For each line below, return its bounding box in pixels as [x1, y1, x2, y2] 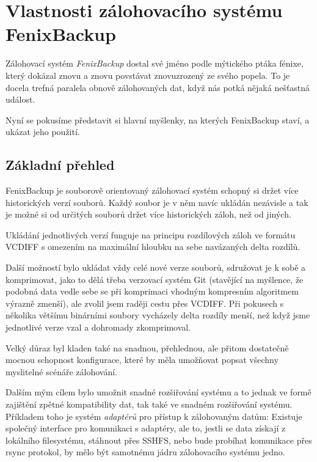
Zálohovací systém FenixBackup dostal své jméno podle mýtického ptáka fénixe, [5, 57, 304, 70]
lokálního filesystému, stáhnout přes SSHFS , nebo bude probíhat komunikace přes [5, 433, 312, 446]
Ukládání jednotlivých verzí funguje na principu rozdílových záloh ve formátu [5, 228, 296, 241]
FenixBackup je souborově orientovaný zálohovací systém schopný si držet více [5, 184, 299, 197]
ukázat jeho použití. [5, 125, 80, 138]
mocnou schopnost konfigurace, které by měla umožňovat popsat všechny [5, 353, 279, 366]
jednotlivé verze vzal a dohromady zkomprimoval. [5, 321, 191, 334]
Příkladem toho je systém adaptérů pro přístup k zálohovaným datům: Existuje [5, 409, 302, 422]
